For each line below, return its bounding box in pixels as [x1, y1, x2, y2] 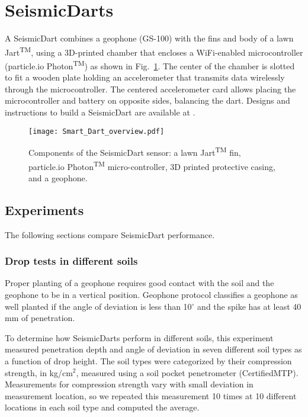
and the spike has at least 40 [197, 300, 301, 312]
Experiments [5, 200, 84, 219]
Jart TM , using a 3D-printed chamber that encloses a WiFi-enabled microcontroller [5, 44, 303, 58]
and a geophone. [28, 171, 88, 184]
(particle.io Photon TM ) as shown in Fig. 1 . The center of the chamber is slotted [5, 57, 295, 72]
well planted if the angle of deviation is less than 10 [5, 300, 192, 312]
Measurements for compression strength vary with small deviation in [5, 378, 254, 390]
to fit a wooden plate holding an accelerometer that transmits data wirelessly [5, 71, 285, 84]
